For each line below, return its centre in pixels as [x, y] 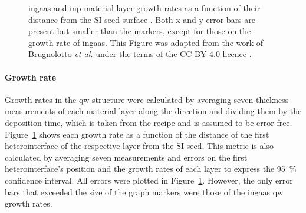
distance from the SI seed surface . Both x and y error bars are [142, 19]
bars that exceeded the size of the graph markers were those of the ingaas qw [144, 192]
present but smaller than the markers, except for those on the [140, 31]
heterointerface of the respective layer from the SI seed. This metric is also [139, 146]
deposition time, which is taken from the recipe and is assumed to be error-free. [149, 122]
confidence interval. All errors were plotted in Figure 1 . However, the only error [149, 180]
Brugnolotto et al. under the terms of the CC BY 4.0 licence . [140, 54]
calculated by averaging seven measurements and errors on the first [126, 157]
